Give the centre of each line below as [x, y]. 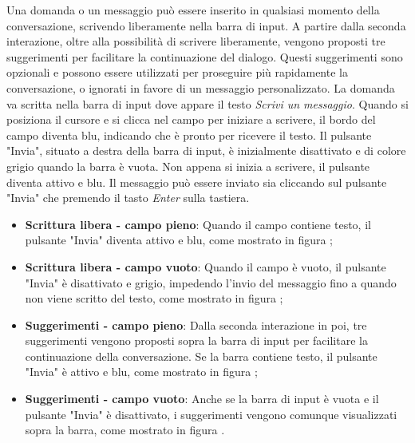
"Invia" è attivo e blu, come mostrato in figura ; [141, 372]
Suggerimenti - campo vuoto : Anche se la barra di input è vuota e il [202, 399]
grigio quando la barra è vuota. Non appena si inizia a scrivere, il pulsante [188, 166]
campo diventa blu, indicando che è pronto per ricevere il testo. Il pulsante [189, 134]
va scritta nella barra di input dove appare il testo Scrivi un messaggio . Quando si [207, 103]
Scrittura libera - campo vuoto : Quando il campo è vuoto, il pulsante [206, 266]
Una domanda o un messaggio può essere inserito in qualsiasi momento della [193, 10]
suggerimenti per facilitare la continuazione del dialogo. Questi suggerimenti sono [205, 56]
